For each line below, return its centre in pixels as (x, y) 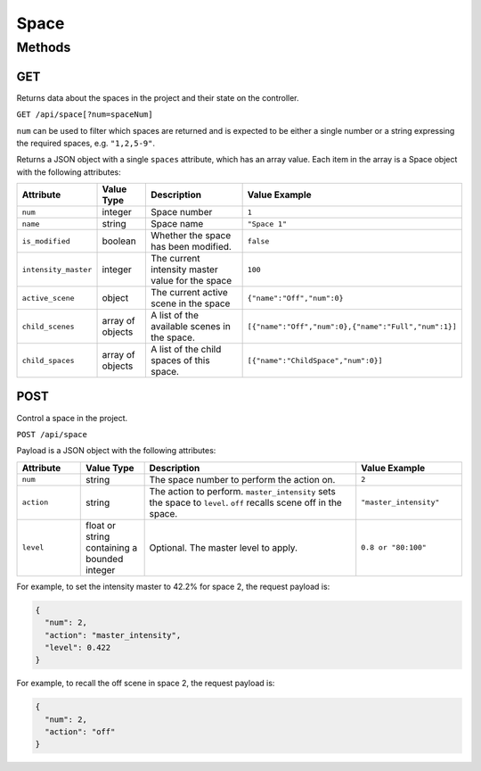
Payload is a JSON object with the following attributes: (116, 451)
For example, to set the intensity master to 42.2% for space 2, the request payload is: (173, 586)
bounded (104, 559)
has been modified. (191, 247)
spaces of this (180, 361)
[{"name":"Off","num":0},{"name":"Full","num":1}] (352, 326)
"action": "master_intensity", (113, 635)
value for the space (192, 281)
